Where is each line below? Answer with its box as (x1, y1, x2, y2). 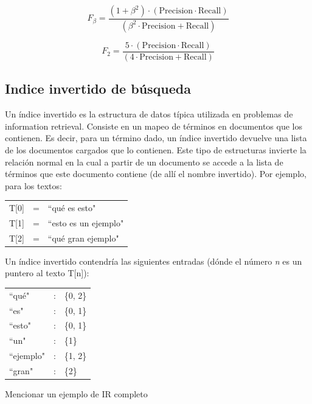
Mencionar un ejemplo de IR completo (5, 388, 148, 400)
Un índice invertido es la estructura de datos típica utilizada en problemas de (5, 108, 293, 120)
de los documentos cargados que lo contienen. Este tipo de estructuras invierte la (5, 143, 307, 156)
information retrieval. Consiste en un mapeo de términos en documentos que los (5, 119, 302, 132)
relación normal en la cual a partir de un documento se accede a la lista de (5, 155, 283, 168)
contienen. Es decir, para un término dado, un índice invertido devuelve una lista (5, 131, 307, 144)
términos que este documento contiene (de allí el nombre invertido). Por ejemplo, (5, 167, 307, 180)
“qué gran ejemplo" (47, 231, 119, 244)
